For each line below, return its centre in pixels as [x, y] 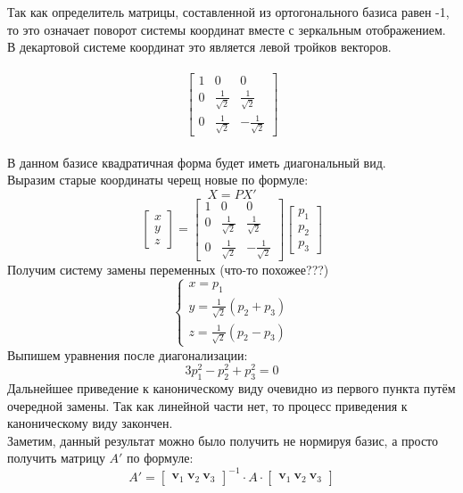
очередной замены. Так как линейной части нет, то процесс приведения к [207, 405]
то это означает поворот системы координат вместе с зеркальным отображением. [227, 29]
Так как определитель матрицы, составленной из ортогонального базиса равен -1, [228, 12]
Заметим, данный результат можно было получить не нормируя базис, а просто [223, 440]
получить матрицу [56, 458]
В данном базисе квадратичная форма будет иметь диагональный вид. [197, 162]
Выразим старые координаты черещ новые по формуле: [158, 180]
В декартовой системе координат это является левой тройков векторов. [199, 47]
